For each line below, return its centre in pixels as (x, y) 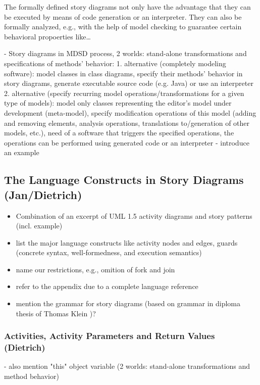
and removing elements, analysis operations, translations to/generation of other (127, 123)
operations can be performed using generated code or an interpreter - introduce (127, 142)
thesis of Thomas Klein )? (56, 313)
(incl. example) (39, 226)
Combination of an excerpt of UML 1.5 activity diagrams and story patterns (134, 215)
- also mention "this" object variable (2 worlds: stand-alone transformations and (127, 366)
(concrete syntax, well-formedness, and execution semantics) (109, 252)
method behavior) (32, 376)
